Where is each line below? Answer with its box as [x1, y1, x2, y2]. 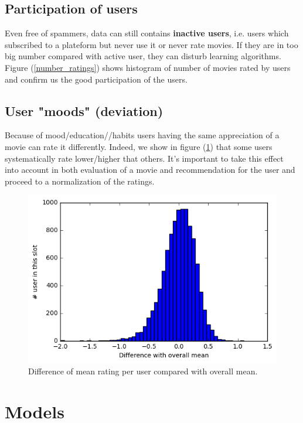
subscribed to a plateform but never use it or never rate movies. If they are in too [5, 38, 298, 50]
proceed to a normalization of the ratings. [5, 175, 155, 187]
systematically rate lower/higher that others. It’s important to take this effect [5, 152, 284, 164]
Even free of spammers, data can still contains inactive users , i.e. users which [5, 27, 289, 39]
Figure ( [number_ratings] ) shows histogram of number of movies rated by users [5, 61, 291, 73]
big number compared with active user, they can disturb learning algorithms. [5, 50, 281, 62]
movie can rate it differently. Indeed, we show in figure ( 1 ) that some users [5, 140, 273, 152]
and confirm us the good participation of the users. [5, 73, 188, 85]
